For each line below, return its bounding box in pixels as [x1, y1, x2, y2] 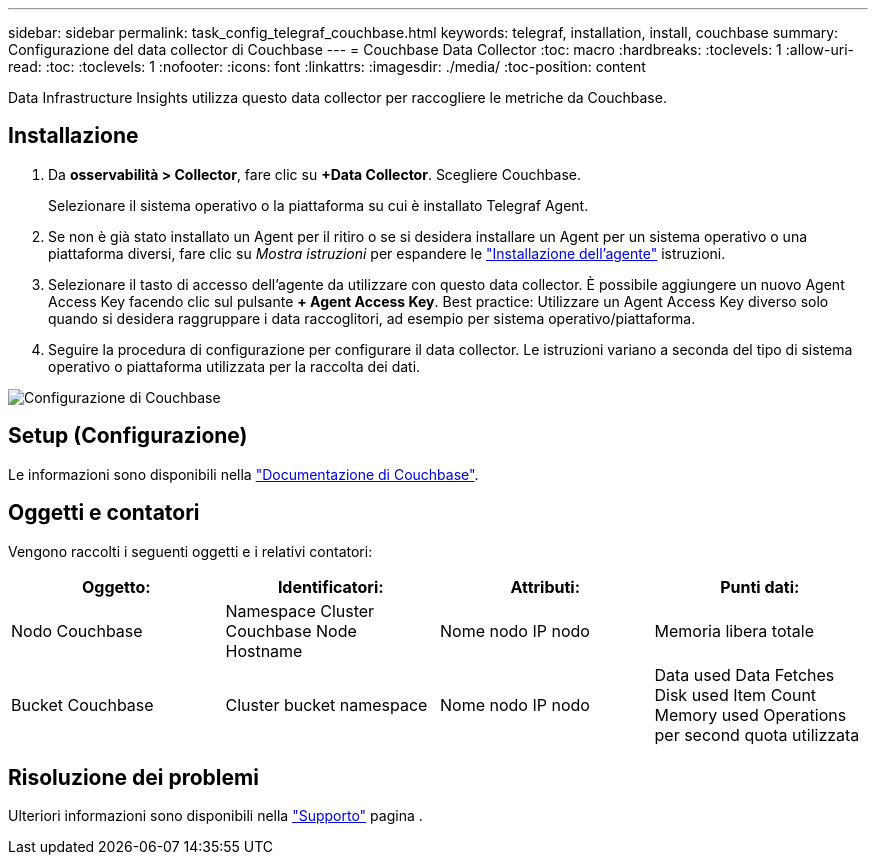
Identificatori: [277, 576, 384, 597]
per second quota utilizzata [654, 724, 860, 745]
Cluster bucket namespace [225, 694, 428, 715]
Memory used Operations [654, 704, 847, 725]
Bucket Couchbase [11, 694, 154, 715]
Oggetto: [81, 576, 151, 597]
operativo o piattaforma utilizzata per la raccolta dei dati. [48, 357, 421, 375]
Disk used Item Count [654, 684, 817, 705]
